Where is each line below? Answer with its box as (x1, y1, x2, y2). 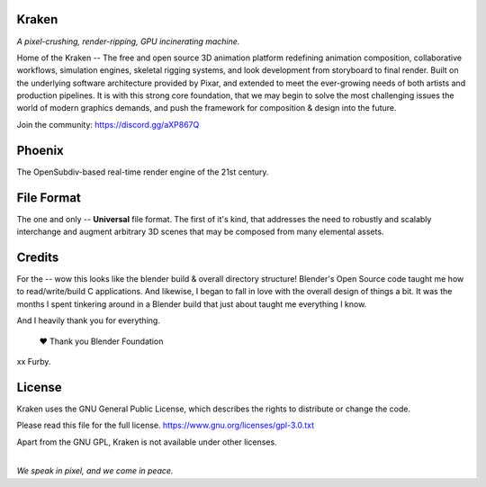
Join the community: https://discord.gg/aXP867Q (16, 119, 200, 130)
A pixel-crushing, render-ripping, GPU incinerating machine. (16, 36, 240, 47)
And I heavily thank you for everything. (16, 315, 161, 326)
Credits (16, 249, 59, 265)
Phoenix (16, 142, 65, 158)
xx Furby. (16, 356, 51, 366)
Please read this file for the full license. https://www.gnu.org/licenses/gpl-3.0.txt (16, 419, 315, 431)
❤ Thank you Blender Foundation (39, 336, 164, 347)
